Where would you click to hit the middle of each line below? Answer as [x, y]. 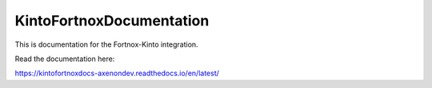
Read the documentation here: [65, 59]
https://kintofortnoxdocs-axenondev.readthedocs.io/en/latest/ [117, 73]
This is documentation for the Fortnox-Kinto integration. [107, 44]
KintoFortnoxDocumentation [112, 21]
